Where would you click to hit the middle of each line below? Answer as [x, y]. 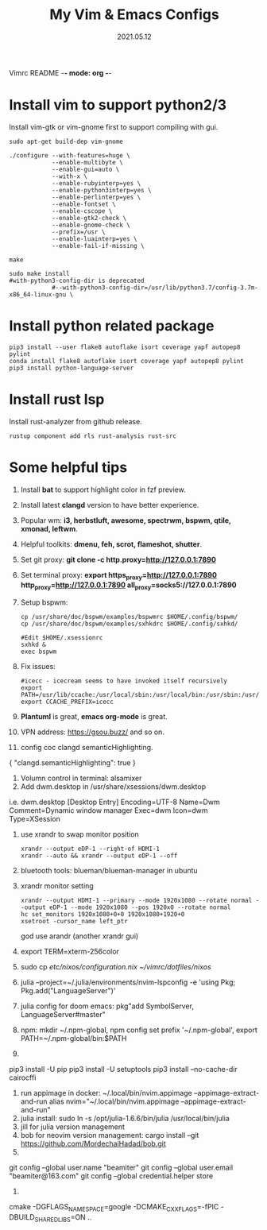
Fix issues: [38, 667]
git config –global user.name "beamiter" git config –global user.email [121, 1168]
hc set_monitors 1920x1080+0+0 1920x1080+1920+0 [103, 915]
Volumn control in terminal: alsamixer [81, 778]
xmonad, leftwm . [49, 528]
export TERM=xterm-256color [70, 952]
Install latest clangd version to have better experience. [110, 505]
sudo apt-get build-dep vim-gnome [66, 141]
